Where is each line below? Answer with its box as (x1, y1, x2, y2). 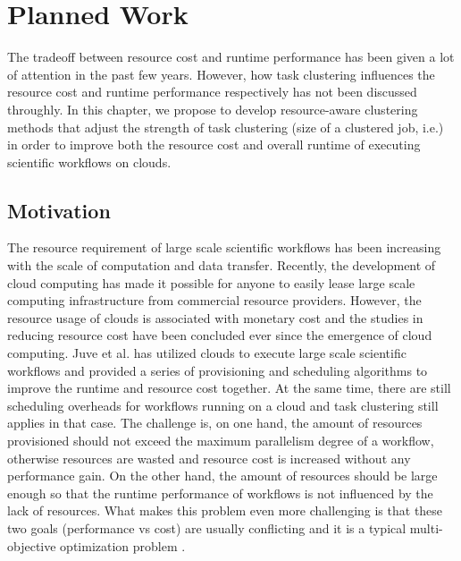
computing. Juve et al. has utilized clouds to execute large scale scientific (7, 344, 407, 362)
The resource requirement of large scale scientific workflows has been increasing (7, 238, 441, 257)
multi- (409, 518, 443, 537)
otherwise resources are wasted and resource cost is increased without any (7, 448, 411, 467)
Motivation (7, 196, 111, 224)
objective (7, 536, 56, 555)
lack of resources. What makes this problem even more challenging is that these (7, 501, 443, 520)
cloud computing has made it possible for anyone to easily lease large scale (7, 273, 415, 292)
